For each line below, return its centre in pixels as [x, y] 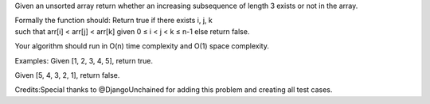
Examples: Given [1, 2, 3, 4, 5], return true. [84, 60]
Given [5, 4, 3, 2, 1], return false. [67, 75]
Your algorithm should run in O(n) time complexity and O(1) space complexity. [142, 46]
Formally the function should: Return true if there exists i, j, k [113, 21]
